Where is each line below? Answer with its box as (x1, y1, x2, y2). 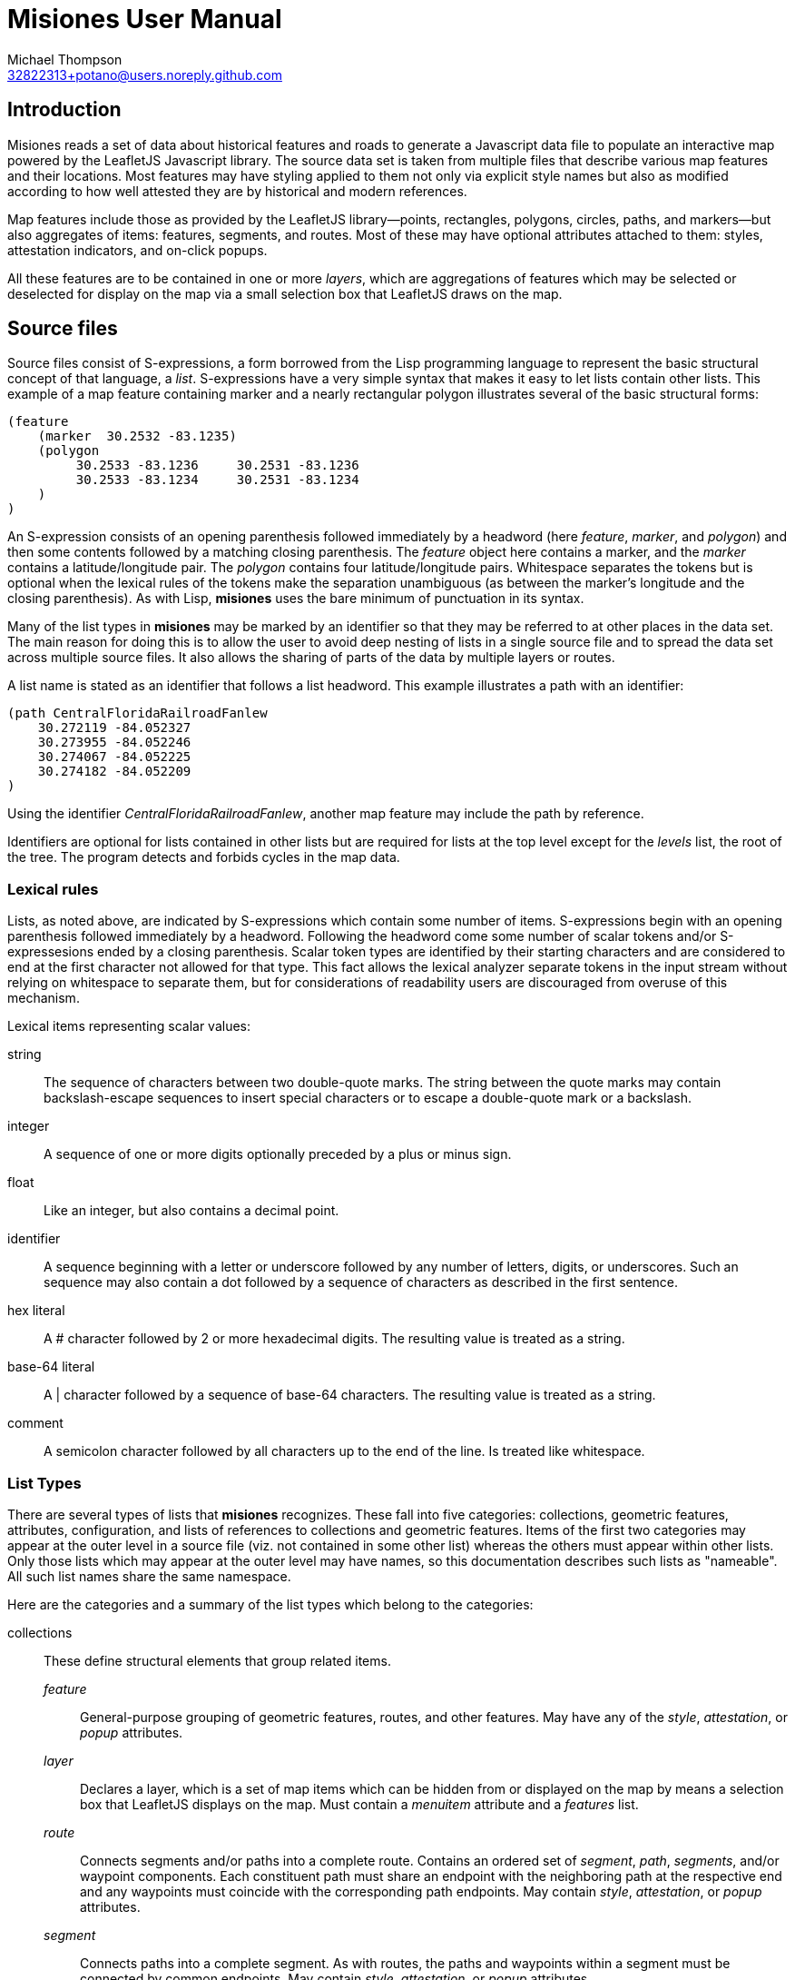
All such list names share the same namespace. (7, 1568, 291, 1584)
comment (7, 1415, 64, 1431)
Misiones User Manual (7, 4, 282, 35)
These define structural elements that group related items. (44, 1652, 391, 1668)
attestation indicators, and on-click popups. (7, 242, 268, 258)
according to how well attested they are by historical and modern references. (7, 183, 467, 199)
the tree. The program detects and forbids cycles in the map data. (7, 849, 400, 866)
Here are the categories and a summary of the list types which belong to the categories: (7, 1596, 534, 1612)
